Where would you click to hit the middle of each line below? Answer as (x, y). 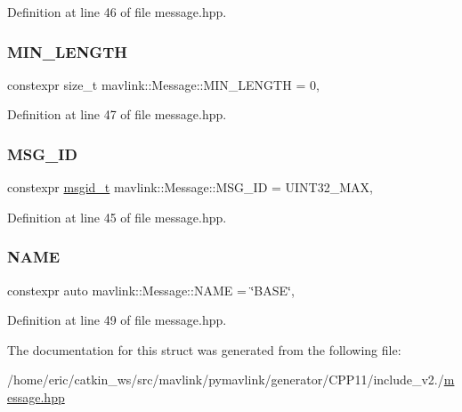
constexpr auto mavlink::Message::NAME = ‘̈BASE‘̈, (151, 290)
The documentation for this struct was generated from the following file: (204, 349)
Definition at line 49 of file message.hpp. (117, 320)
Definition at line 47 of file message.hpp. (117, 114)
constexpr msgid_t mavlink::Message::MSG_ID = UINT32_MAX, (190, 187)
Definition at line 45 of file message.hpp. (117, 217)
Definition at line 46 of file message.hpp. (117, 12)
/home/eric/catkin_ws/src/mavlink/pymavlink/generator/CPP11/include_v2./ (226, 380)
